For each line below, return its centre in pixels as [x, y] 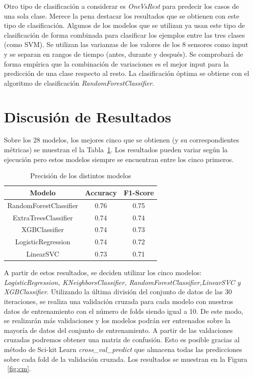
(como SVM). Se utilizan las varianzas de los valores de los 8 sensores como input [126, 44]
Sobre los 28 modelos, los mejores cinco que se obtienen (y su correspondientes [122, 140]
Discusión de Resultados [88, 116]
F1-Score [139, 192]
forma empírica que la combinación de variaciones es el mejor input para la [116, 63]
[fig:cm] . [19, 368]
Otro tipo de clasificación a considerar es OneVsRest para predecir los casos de [122, 6]
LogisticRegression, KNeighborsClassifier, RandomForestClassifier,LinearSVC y [122, 282]
